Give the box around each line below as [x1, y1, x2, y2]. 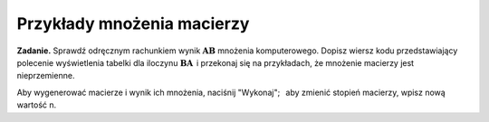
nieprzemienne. [16, 70, 75, 81]
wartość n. [16, 99, 57, 110]
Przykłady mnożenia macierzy [16, 14, 250, 33]
